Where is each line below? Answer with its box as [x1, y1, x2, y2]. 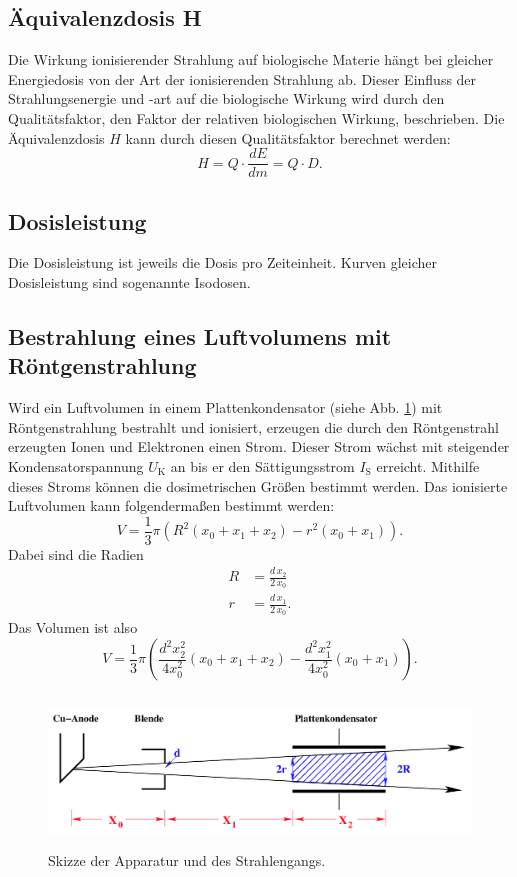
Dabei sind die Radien [8, 543, 144, 564]
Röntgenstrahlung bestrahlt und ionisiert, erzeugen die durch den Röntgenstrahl [8, 416, 499, 437]
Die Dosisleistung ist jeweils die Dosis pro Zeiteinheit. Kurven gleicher [8, 252, 437, 273]
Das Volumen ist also [8, 617, 138, 638]
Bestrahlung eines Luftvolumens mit [8, 321, 392, 352]
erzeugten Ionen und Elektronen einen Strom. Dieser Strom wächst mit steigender [8, 436, 510, 457]
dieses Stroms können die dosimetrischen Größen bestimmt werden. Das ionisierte [8, 475, 508, 496]
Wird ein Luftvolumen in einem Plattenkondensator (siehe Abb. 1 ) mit [8, 397, 443, 418]
